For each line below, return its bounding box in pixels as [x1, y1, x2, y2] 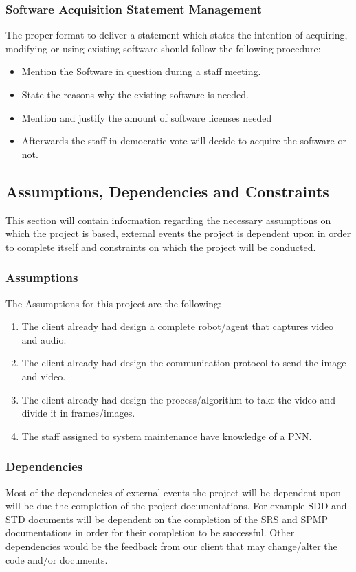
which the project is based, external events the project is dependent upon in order [5, 226, 351, 241]
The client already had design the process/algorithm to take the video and [21, 392, 335, 406]
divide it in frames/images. [21, 406, 135, 420]
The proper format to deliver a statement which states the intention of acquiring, [5, 27, 348, 42]
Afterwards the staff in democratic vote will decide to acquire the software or [21, 133, 346, 148]
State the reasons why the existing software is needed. [21, 87, 249, 101]
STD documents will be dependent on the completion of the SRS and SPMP [5, 511, 329, 526]
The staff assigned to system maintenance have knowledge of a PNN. [21, 428, 312, 443]
